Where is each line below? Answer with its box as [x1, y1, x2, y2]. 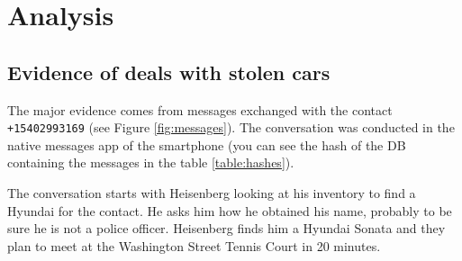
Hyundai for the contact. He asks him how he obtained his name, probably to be [7, 201, 452, 220]
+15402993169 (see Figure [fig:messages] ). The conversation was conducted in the [7, 118, 455, 137]
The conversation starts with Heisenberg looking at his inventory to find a [7, 184, 416, 202]
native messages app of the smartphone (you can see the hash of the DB [7, 135, 406, 154]
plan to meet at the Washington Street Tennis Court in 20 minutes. [7, 236, 381, 255]
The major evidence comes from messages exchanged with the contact [7, 100, 393, 119]
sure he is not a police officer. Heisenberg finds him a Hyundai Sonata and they [7, 219, 446, 238]
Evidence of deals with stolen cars [7, 58, 331, 85]
